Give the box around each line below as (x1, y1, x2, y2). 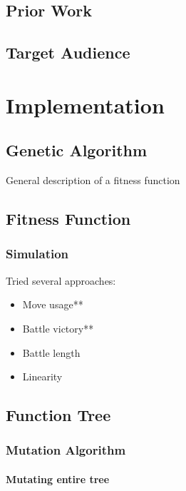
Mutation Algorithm (6, 441, 126, 459)
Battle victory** (22, 320, 94, 335)
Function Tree (6, 404, 111, 426)
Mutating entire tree (6, 471, 110, 486)
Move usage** (22, 297, 83, 312)
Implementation (6, 90, 165, 119)
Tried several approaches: (6, 273, 116, 288)
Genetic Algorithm (6, 139, 148, 161)
